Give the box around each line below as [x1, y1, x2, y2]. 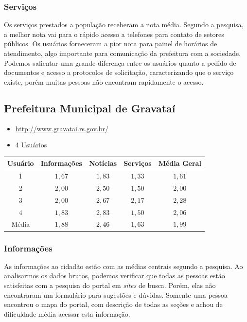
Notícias [88, 158, 117, 168]
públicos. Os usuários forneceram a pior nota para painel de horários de [4, 38, 217, 49]
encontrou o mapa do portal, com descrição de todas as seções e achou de [4, 299, 223, 309]
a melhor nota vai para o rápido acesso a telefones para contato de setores [4, 29, 224, 39]
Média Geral [158, 158, 201, 168]
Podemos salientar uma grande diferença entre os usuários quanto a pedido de [4, 57, 236, 68]
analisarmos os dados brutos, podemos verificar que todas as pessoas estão [4, 270, 225, 281]
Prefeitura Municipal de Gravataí [4, 100, 176, 115]
